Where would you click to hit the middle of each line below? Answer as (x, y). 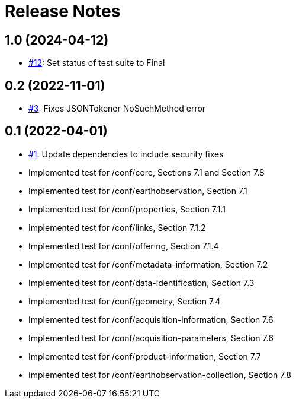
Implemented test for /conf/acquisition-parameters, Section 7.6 (151, 338)
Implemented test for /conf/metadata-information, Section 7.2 (148, 264)
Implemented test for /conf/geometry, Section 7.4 (125, 301)
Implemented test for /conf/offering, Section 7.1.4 (124, 246)
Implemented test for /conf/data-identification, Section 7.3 (141, 283)
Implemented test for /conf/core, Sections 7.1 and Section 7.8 (147, 172)
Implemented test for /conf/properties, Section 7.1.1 (127, 209)
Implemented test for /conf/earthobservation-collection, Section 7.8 (160, 375)
